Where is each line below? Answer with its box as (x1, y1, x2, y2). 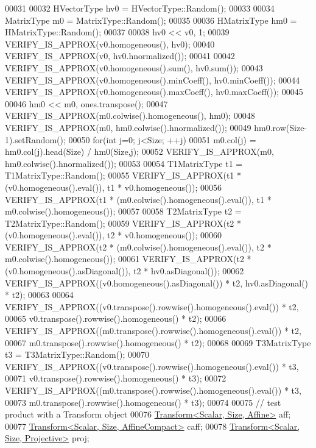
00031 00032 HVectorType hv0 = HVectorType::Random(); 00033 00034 (5, 2, 275, 14)
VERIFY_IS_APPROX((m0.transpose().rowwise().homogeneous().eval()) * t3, (5, 384, 301, 396)
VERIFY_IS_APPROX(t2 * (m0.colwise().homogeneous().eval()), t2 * (5, 240, 272, 253)
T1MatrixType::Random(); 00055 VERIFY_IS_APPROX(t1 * (5, 169, 241, 182)
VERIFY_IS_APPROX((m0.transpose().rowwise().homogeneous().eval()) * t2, (5, 324, 301, 337)
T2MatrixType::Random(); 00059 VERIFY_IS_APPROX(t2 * (5, 216, 241, 229)
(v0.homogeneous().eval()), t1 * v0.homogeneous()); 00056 (5, 180, 222, 193)
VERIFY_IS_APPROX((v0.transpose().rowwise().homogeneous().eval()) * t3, (5, 360, 299, 372)
